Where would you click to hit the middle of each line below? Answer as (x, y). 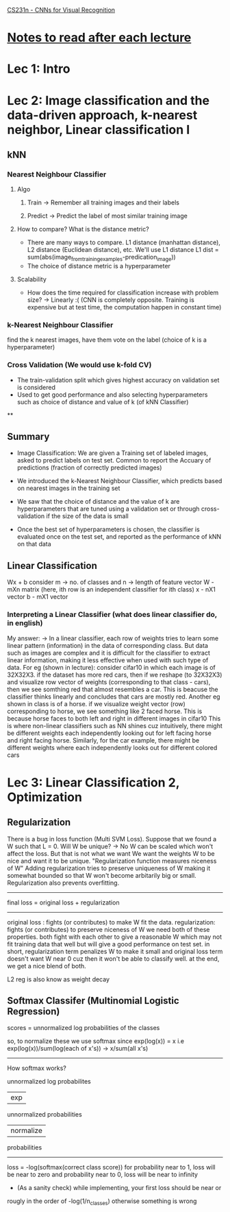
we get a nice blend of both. (47, 966)
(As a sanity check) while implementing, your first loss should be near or (119, 1188)
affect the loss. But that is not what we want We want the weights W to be (111, 853)
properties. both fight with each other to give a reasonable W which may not (115, 937)
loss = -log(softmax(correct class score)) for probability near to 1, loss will (111, 1167)
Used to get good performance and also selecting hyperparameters (112, 395)
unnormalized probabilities (44, 1115)
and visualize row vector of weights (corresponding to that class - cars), (109, 681)
